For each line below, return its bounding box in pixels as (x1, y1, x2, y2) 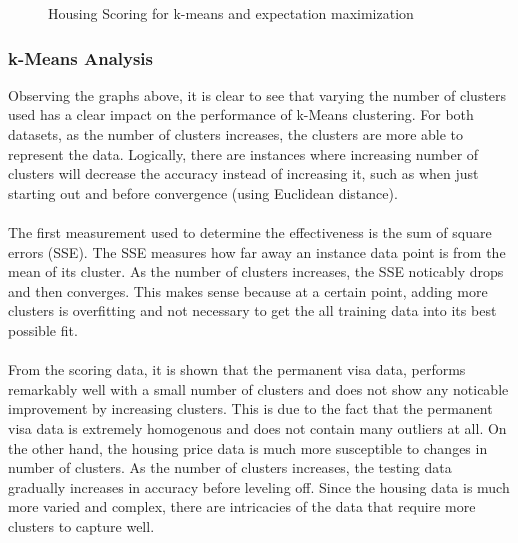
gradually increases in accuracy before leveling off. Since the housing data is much (8, 476, 510, 497)
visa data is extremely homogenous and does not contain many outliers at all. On (8, 417, 507, 438)
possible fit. (8, 319, 78, 340)
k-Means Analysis (8, 45, 154, 70)
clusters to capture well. (8, 515, 155, 536)
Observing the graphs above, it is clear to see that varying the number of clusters (8, 84, 507, 105)
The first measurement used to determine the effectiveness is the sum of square (8, 221, 492, 242)
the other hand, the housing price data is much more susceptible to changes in (8, 437, 488, 458)
